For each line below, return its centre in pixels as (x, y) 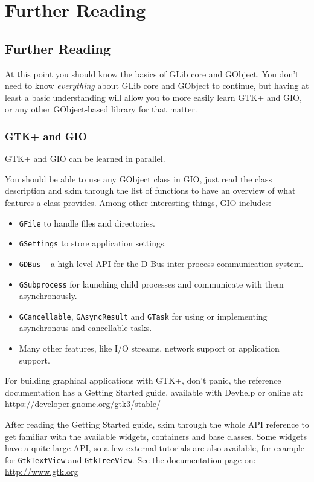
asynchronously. (48, 296)
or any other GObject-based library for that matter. (101, 109)
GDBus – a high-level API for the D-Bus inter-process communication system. (161, 263)
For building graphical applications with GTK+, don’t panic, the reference (143, 380)
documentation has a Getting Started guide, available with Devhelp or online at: (154, 392)
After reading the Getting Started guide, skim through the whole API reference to (157, 424)
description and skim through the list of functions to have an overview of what (150, 191)
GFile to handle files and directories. (87, 223)
